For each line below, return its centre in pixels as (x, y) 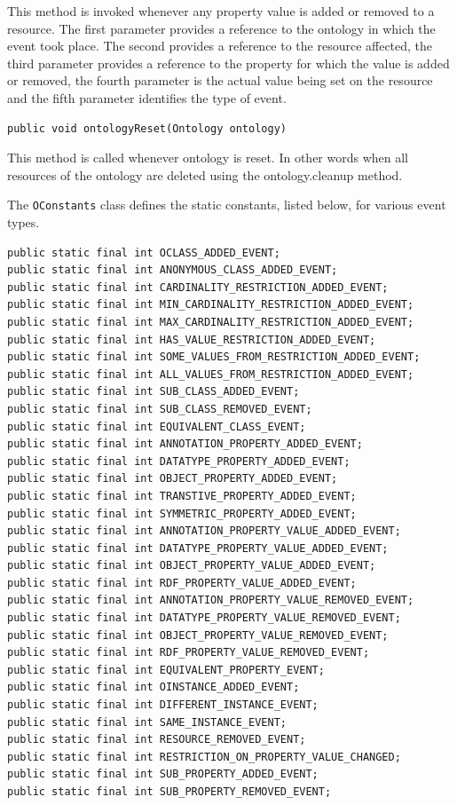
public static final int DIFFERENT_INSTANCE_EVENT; (163, 705)
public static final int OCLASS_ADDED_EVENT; (144, 253)
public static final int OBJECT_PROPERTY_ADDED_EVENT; (173, 479)
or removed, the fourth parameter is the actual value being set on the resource (220, 80)
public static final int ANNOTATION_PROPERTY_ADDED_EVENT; (185, 444)
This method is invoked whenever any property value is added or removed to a (221, 11)
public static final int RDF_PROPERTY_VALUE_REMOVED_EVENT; (189, 653)
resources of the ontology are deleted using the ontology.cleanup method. (205, 174)
